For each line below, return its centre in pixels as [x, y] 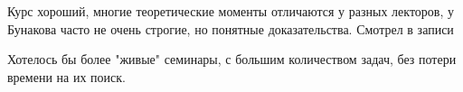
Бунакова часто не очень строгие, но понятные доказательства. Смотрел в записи [231, 28]
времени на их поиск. [66, 76]
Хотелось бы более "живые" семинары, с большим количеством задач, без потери [232, 59]
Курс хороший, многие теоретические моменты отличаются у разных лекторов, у [231, 11]
